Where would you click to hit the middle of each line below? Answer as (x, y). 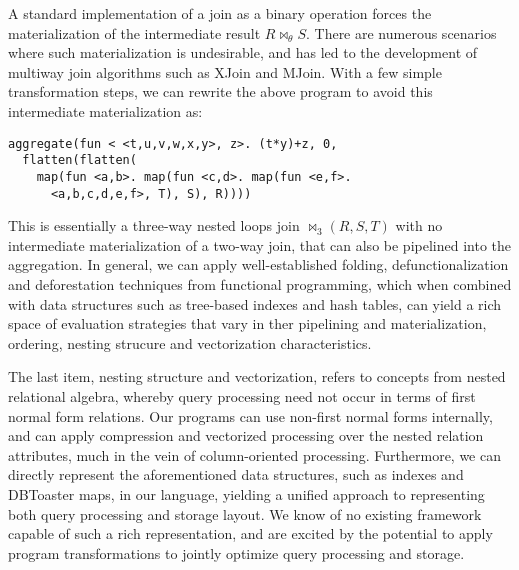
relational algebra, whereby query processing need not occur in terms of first (242, 395)
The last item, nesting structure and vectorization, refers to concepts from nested (257, 376)
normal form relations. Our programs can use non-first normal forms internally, (250, 415)
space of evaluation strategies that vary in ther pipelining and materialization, (247, 323)
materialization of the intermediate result (134, 32)
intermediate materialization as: (105, 110)
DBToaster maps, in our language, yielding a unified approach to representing (246, 493)
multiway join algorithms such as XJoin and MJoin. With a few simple (225, 71)
